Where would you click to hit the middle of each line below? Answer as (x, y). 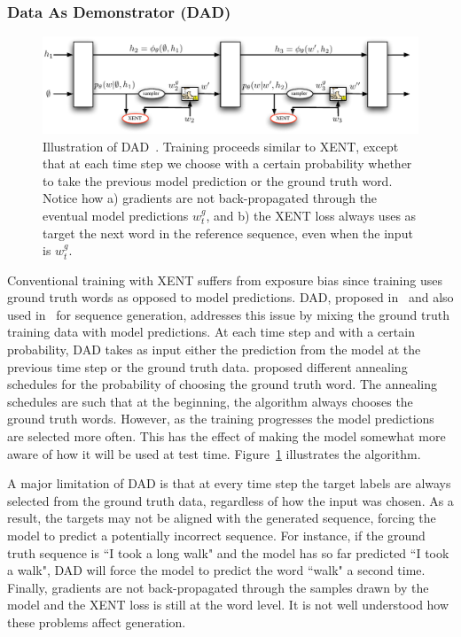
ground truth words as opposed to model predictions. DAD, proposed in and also (230, 297)
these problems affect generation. (97, 621)
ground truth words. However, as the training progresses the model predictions (221, 419)
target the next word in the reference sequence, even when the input (228, 233)
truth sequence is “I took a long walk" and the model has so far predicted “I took (228, 552)
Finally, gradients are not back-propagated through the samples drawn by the (218, 587)
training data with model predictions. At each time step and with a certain (211, 332)
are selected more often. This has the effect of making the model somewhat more (227, 436)
